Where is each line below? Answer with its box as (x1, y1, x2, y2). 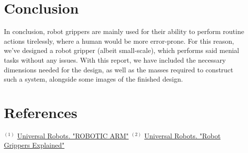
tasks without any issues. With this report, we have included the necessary (4, 54, 226, 65)
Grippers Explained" (4, 140, 65, 150)
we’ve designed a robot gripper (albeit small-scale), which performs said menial (4, 45, 239, 55)
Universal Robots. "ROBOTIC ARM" (17, 130, 129, 140)
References (4, 102, 78, 122)
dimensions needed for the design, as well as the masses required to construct (4, 64, 233, 74)
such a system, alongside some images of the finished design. (4, 74, 183, 84)
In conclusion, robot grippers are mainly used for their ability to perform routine (4, 26, 244, 36)
